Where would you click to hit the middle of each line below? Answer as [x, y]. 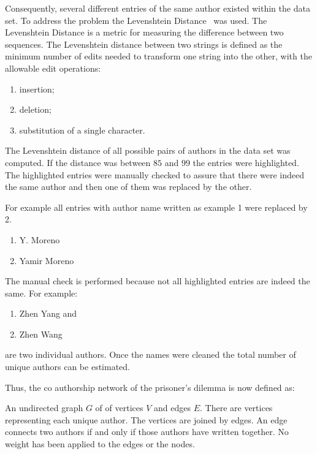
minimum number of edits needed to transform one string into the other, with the [158, 56]
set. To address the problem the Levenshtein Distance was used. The [136, 20]
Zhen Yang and [48, 313]
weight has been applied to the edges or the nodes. [100, 444]
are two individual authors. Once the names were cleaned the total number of [151, 354]
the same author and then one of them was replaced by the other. [128, 187]
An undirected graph [44, 408]
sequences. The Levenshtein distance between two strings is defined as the [144, 44]
